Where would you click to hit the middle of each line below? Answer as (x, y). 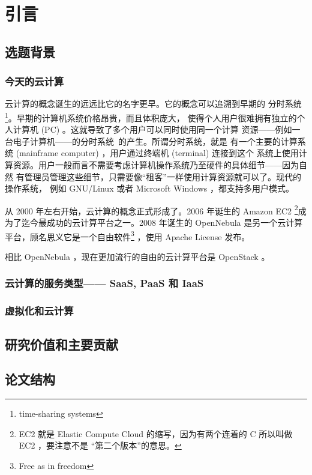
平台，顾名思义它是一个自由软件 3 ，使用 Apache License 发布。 (127, 235)
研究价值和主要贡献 (61, 344)
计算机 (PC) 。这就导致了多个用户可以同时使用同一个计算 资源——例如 (152, 129)
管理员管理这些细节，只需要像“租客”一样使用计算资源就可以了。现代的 (163, 176)
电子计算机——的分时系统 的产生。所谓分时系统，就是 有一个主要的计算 (155, 141)
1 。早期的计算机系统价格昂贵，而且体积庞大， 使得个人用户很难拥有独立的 (151, 116)
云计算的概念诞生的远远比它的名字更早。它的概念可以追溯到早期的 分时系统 (153, 104)
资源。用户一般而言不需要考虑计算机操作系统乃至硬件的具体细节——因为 (156, 165)
